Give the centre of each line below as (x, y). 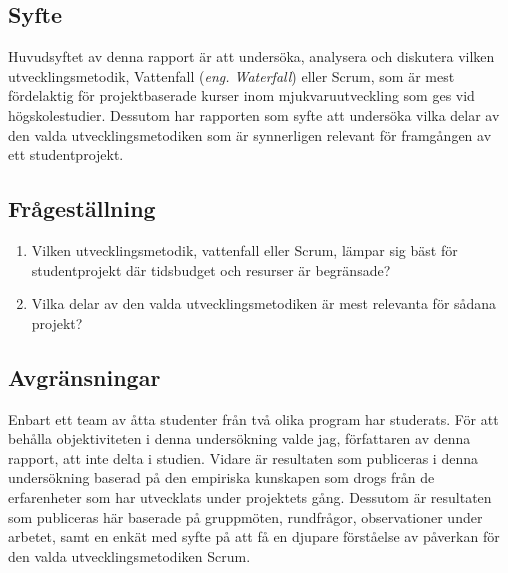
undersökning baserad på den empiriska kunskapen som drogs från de (221, 477)
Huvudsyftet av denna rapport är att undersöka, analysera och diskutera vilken (251, 56)
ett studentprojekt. (66, 154)
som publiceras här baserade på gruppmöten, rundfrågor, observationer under (245, 516)
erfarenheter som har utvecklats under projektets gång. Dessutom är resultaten (250, 496)
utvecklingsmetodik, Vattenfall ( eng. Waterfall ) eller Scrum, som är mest (231, 75)
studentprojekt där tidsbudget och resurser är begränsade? (211, 269)
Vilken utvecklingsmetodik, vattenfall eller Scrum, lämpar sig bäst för (244, 249)
